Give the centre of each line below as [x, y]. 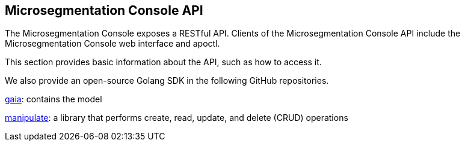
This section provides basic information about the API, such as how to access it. [163, 62]
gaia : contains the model [54, 99]
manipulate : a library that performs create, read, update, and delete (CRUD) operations [177, 118]
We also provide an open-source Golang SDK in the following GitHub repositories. [167, 81]
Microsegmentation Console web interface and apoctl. [112, 44]
